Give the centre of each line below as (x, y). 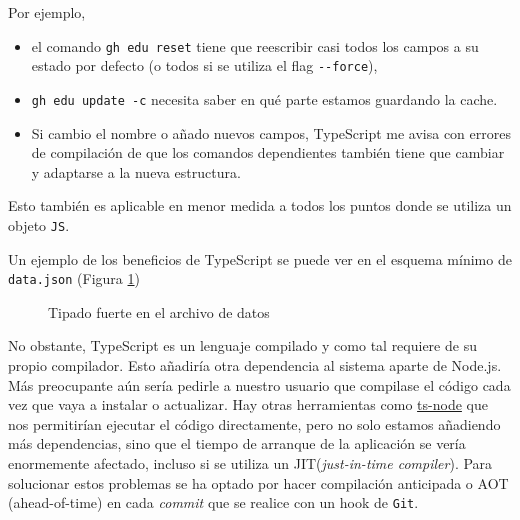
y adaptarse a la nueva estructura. (136, 171)
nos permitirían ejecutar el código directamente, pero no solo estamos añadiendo (254, 423)
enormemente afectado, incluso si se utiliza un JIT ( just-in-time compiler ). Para (250, 463)
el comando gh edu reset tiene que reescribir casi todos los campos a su (255, 45)
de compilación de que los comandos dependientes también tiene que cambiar (268, 152)
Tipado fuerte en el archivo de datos (159, 311)
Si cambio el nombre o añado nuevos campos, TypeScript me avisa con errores (271, 132)
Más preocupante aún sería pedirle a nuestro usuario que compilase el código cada (259, 384)
